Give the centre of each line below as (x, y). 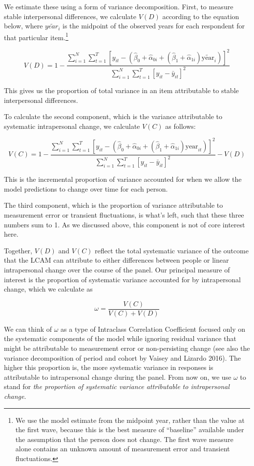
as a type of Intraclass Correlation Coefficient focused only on (153, 329)
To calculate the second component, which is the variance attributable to (113, 116)
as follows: (180, 126)
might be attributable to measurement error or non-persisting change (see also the (127, 348)
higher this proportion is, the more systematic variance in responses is (109, 367)
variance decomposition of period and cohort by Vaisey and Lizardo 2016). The (123, 357)
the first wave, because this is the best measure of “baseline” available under (130, 429)
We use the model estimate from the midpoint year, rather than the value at (130, 420)
